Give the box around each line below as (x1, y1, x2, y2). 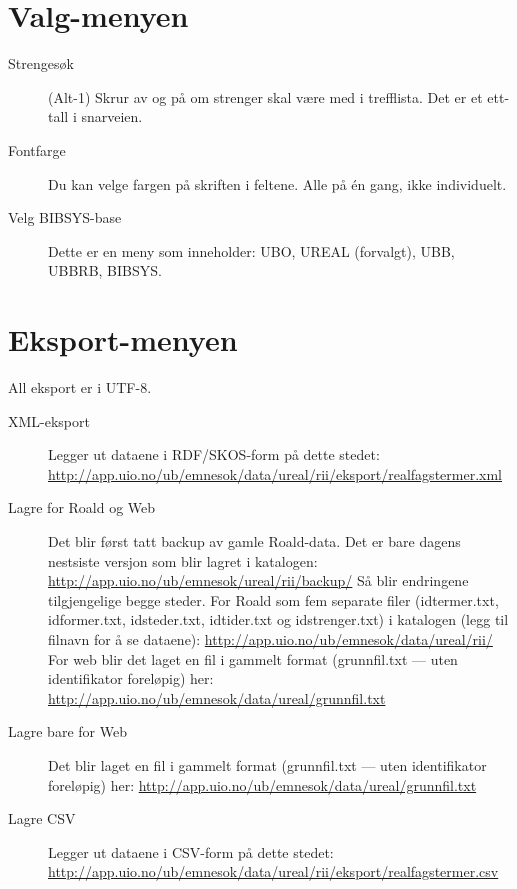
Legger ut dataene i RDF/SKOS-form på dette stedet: (48, 444, 380, 465)
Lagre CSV (8, 808, 76, 829)
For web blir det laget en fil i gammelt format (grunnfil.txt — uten (48, 648, 458, 669)
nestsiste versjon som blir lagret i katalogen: (48, 550, 318, 571)
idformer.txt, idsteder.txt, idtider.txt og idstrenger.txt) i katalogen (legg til (48, 609, 509, 630)
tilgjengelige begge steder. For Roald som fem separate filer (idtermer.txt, (48, 589, 499, 610)
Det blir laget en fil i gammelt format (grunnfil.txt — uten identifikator (48, 754, 487, 775)
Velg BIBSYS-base (8, 207, 122, 228)
